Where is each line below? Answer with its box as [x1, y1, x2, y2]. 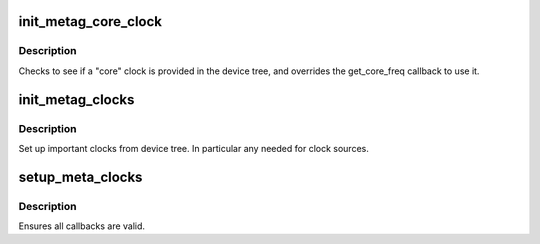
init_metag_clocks [18, 91, 135, 108]
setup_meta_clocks [18, 168, 143, 185]
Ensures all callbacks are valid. [18, 220, 145, 232]
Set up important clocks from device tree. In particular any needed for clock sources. [18, 142, 369, 154]
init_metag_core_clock [18, 13, 163, 30]
